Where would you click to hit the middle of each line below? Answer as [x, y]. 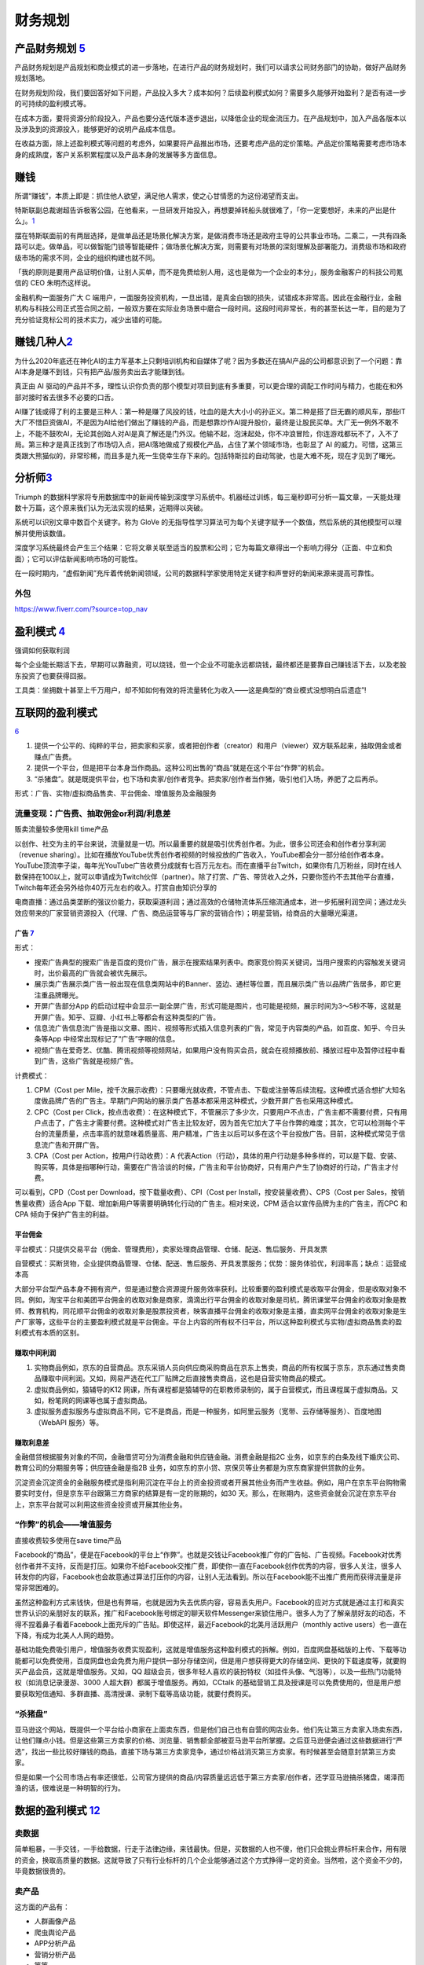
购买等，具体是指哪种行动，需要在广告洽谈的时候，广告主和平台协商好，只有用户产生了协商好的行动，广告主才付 [216, 1166]
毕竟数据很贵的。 [42, 1871]
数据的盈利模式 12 [58, 1811]
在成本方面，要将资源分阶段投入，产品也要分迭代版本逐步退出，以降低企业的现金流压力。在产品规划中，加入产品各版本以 [210, 118]
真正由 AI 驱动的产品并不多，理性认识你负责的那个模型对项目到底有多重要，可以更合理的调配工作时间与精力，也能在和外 [209, 386]
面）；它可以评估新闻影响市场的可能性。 [78, 559]
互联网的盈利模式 [56, 713]
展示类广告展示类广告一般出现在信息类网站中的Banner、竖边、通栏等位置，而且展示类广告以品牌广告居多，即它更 [217, 984]
